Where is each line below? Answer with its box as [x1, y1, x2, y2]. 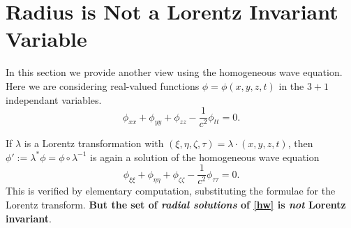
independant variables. [6, 92, 102, 107]
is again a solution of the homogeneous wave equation [90, 149, 320, 164]
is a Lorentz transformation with [24, 136, 164, 151]
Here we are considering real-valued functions [6, 78, 200, 93]
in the [278, 78, 304, 93]
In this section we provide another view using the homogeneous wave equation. [6, 65, 343, 79]
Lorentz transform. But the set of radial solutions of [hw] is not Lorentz [6, 197, 346, 211]
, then [287, 136, 313, 151]
